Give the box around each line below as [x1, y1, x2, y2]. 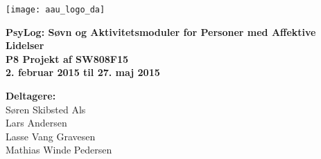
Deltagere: [6, 88, 56, 103]
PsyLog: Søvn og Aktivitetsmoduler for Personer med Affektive [6, 24, 316, 39]
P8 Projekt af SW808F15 [6, 51, 129, 66]
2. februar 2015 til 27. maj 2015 [6, 65, 160, 79]
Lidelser [6, 38, 44, 53]
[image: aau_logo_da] [6, 5, 105, 15]
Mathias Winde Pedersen [6, 142, 112, 157]
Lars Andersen [6, 115, 67, 130]
